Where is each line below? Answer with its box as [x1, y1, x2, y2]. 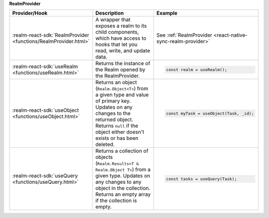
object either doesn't [95, 129, 144, 136]
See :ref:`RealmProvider [156, 32, 213, 39]
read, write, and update [95, 47, 150, 54]
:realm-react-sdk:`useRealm [12, 63, 78, 70]
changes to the [95, 110, 131, 117]
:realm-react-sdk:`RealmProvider [12, 32, 89, 39]
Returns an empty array [95, 191, 151, 198]
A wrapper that [95, 16, 131, 23]
